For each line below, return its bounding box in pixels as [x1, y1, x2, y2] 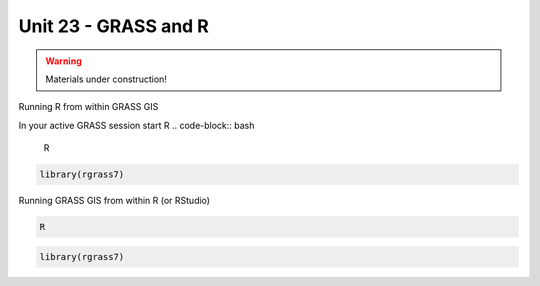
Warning [45, 55, 82, 67]
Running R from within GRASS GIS [18, 101, 159, 113]
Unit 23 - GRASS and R [18, 15, 210, 37]
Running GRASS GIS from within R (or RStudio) [18, 195, 210, 207]
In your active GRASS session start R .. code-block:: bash [18, 119, 255, 131]
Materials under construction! [45, 73, 167, 85]
